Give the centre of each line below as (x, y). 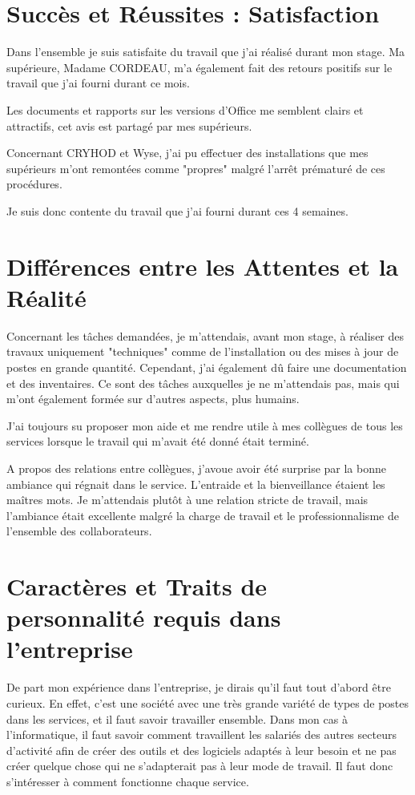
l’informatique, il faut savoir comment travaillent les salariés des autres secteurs (201, 734)
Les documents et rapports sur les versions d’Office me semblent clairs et (185, 109)
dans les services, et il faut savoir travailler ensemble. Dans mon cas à (177, 718)
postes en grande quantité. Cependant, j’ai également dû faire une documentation (207, 367)
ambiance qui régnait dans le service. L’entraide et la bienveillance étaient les (196, 484)
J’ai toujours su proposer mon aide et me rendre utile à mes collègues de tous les (205, 425)
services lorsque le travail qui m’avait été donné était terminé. (158, 441)
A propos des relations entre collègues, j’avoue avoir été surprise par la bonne (196, 468)
